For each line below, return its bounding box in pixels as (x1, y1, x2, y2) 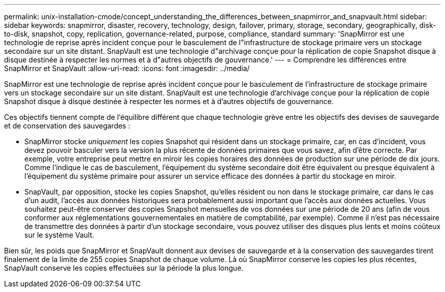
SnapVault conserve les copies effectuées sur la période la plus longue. (4, 264, 244, 272)
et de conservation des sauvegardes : (4, 121, 131, 130)
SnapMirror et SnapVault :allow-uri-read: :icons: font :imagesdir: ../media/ (4, 64, 250, 73)
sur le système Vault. (24, 231, 94, 239)
